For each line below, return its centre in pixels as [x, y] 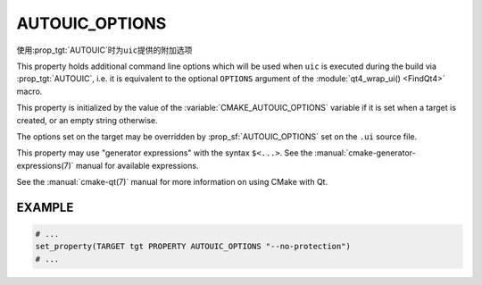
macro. [29, 91]
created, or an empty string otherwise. [87, 120]
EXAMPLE [45, 207]
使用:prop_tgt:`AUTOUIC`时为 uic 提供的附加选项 [104, 50]
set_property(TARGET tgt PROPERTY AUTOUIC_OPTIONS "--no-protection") [193, 247]
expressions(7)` [46, 165]
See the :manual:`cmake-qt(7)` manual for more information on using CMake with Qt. [172, 182]
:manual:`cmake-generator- [365, 153]
